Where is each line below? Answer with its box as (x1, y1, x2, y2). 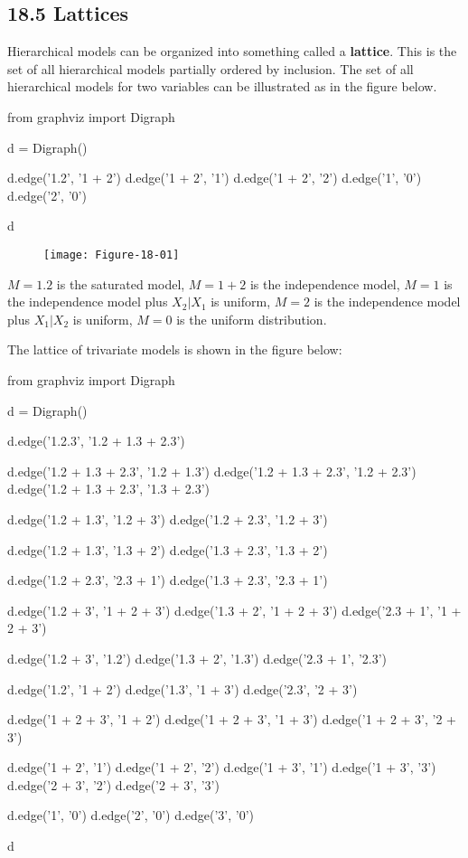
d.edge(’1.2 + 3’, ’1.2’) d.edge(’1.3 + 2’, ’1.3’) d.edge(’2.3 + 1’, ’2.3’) (7, 648, 388, 667)
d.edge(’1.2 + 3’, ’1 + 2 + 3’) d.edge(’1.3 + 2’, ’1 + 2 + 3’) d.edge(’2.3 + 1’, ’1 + (7, 600, 462, 619)
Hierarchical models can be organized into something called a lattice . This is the (7, 42, 457, 61)
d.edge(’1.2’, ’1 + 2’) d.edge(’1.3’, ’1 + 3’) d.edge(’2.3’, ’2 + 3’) (7, 679, 358, 698)
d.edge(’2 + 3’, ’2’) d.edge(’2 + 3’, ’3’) (7, 775, 220, 794)
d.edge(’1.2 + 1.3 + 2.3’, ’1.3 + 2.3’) (7, 479, 211, 498)
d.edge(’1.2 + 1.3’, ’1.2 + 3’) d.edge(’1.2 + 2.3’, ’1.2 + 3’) (7, 509, 328, 528)
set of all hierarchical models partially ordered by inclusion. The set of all (7, 59, 414, 78)
